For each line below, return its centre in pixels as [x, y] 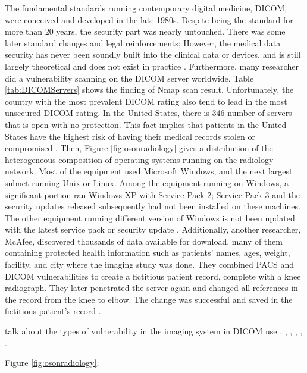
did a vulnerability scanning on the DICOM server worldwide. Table [129, 78]
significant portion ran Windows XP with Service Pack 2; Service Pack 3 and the [152, 194]
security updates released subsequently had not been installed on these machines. [153, 206]
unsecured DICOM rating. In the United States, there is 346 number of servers [148, 113]
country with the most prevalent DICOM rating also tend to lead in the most [146, 101]
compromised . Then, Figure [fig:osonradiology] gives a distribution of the [139, 148]
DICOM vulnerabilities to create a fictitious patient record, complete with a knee [153, 276]
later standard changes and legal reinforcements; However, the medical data [143, 43]
